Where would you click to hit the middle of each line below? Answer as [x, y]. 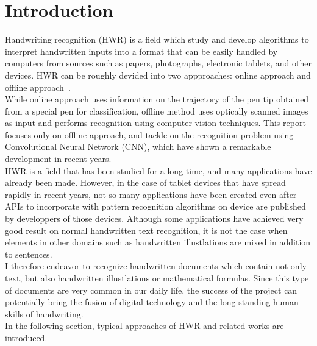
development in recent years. [58, 159]
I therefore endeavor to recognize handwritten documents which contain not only [156, 266]
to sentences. [29, 254]
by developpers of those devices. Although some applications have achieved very [154, 218]
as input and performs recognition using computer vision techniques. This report [155, 123]
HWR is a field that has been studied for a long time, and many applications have [158, 170]
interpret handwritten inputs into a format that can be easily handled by [141, 51]
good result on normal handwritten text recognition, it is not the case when [146, 230]
